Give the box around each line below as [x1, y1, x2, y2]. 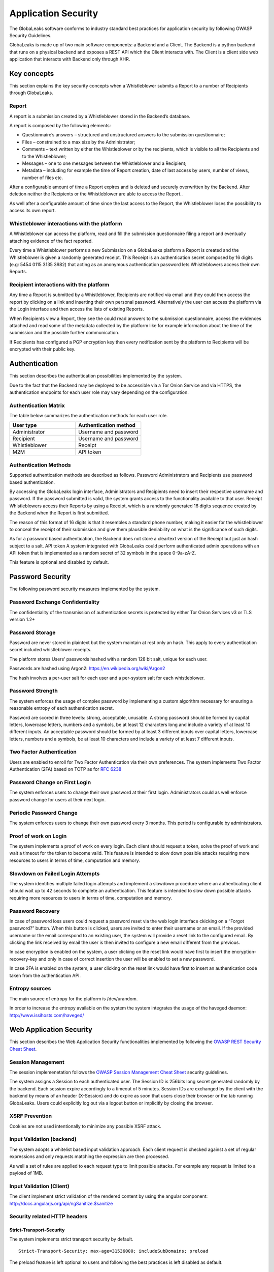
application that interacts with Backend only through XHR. [9, 56, 130, 62]
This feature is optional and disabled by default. [9, 559, 109, 565]
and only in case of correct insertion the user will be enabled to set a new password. [38, 956, 215, 962]
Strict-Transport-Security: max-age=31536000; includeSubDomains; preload [18, 1248, 209, 1254]
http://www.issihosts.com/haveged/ [9, 1012, 84, 1018]
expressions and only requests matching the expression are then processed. [9, 1153, 169, 1160]
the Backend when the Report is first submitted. [9, 510, 109, 516]
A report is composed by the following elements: [9, 122, 111, 128]
